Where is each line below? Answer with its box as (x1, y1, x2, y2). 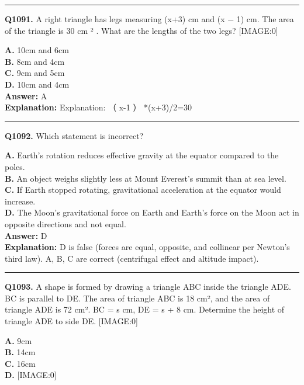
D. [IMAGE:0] (5, 369, 57, 381)
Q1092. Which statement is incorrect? (5, 129, 144, 141)
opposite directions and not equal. (5, 217, 126, 230)
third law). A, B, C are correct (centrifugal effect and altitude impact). (5, 252, 259, 264)
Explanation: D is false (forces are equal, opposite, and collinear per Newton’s (5, 241, 290, 253)
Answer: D (5, 229, 47, 241)
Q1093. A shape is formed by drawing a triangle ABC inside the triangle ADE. (5, 280, 291, 293)
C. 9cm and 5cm (5, 67, 65, 79)
